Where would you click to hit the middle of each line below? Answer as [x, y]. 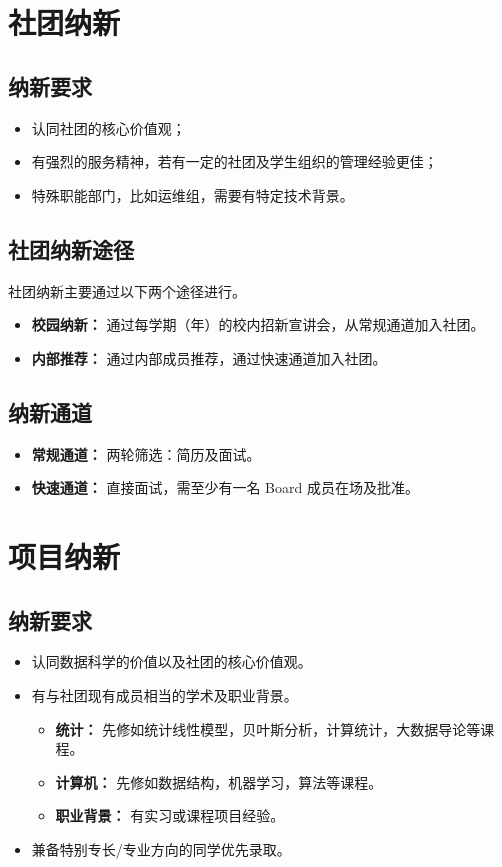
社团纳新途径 [71, 248]
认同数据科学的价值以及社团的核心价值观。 [171, 661]
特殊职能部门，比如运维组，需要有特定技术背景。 [192, 194]
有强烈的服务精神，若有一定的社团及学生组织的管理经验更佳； [234, 161]
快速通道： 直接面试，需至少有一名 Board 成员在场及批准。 [225, 487]
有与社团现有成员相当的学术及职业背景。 [164, 694]
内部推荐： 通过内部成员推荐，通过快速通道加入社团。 [209, 357]
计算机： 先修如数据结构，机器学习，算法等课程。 [219, 781]
